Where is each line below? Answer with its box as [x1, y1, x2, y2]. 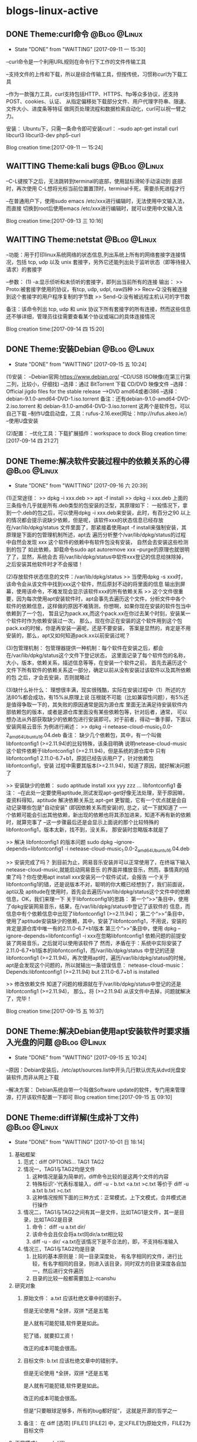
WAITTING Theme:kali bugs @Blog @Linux [6, 161, 164, 171]
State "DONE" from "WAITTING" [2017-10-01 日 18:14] [14, 1139, 145, 1146]
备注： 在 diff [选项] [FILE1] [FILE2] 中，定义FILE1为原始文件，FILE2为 [23, 1420, 191, 1427]
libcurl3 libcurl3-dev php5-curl [6, 132, 81, 139]
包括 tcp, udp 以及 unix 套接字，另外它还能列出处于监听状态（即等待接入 [16, 258, 191, 265]
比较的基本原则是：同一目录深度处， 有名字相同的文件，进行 [32, 1253, 178, 1260]
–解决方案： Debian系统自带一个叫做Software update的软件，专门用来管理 [6, 1086, 186, 1093]
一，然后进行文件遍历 [32, 1267, 84, 1274]
